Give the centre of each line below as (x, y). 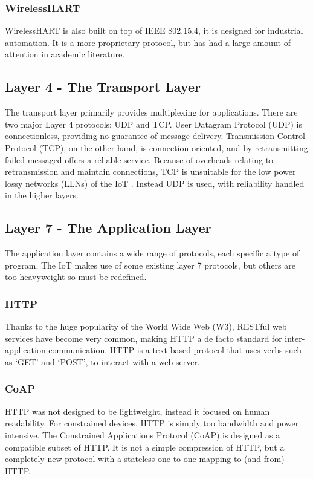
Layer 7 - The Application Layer (108, 228)
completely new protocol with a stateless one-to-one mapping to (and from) (145, 459)
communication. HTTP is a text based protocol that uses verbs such (175, 350)
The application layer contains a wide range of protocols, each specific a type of (152, 253)
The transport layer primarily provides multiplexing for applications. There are (151, 112)
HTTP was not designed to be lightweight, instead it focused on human (137, 411)
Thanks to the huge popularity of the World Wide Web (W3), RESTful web (146, 326)
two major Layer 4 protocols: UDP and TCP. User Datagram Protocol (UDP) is (154, 124)
